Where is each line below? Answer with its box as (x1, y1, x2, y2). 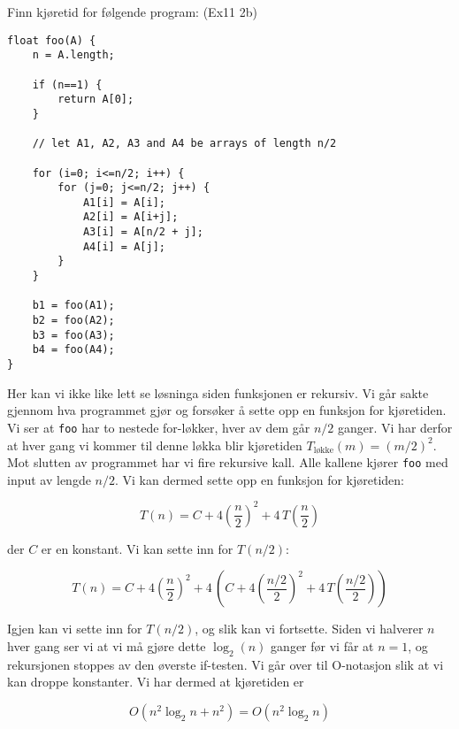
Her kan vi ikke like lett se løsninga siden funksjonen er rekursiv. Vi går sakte (7, 383, 429, 402)
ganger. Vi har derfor (338, 418, 453, 436)
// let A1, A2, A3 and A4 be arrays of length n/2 (32, 137, 337, 150)
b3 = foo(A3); (32, 328, 115, 341)
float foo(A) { (7, 34, 96, 47)
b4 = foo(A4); (32, 343, 115, 357)
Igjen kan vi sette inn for (7, 619, 142, 638)
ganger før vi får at (271, 637, 374, 656)
